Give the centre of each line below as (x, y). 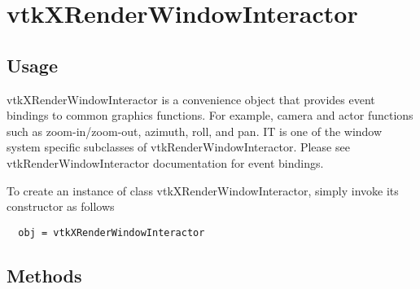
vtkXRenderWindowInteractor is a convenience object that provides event (191, 99)
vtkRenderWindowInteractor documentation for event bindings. (165, 162)
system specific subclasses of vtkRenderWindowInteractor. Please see (178, 147)
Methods (44, 275)
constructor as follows (61, 206)
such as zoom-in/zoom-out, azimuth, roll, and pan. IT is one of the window (195, 131)
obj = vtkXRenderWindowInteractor (112, 232)
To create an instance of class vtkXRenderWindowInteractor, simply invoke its (203, 190)
